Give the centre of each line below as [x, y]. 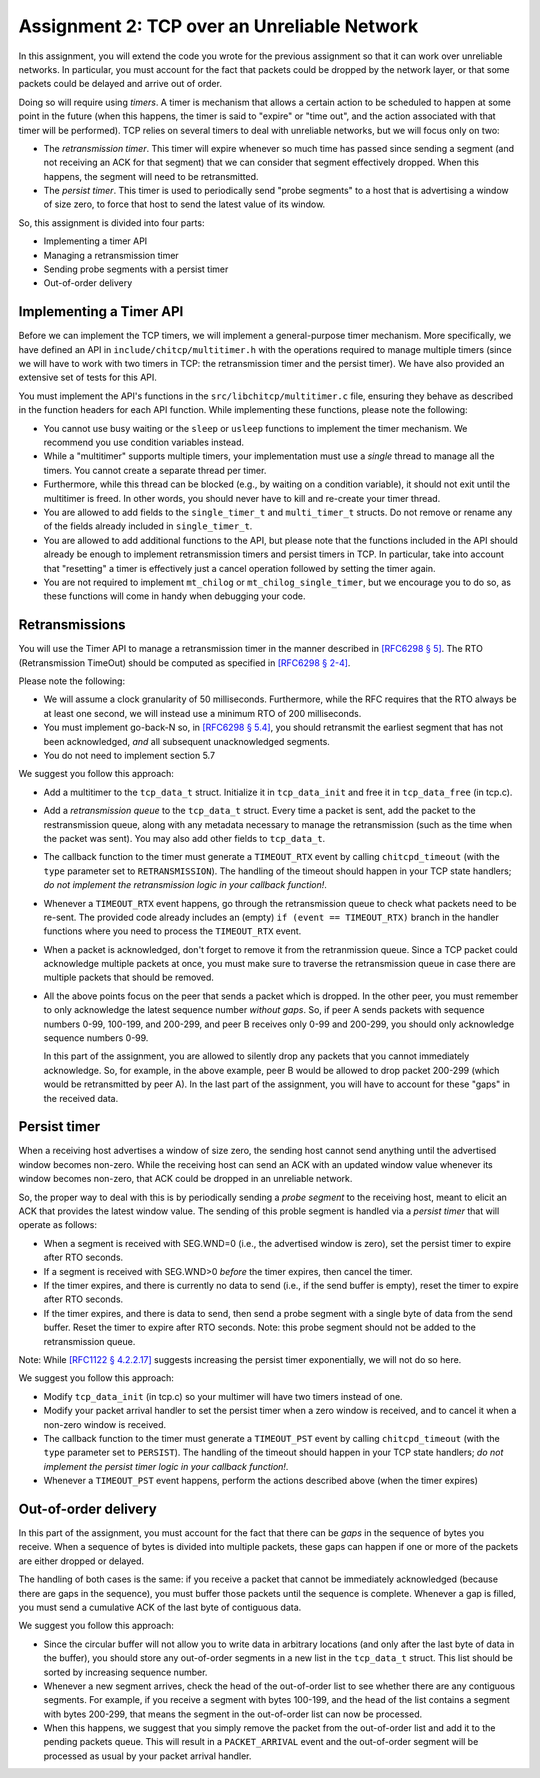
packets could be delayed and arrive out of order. [120, 84]
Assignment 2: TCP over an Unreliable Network [218, 26]
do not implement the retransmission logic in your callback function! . [185, 885]
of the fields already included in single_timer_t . [148, 526]
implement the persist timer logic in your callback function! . [166, 1466]
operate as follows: [57, 1225]
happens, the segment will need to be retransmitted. [151, 176]
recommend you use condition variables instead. [144, 442]
